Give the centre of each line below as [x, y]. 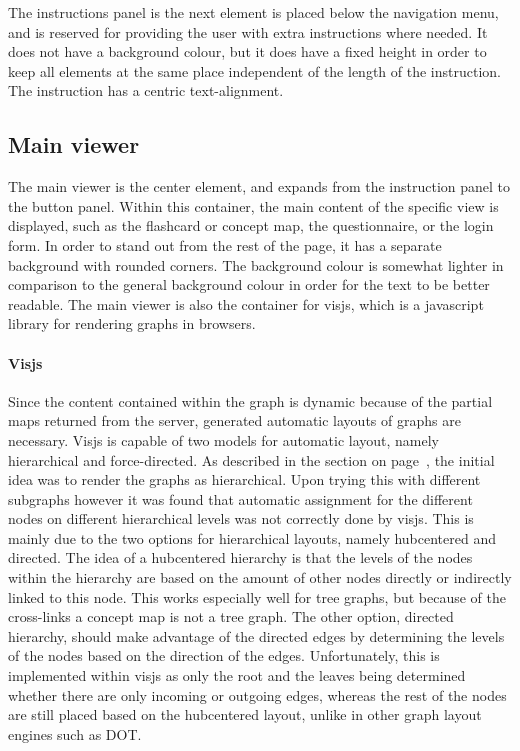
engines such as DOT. [75, 733]
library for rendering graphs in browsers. [132, 323]
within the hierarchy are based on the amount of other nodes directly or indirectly [260, 577]
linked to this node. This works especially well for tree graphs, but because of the [257, 596]
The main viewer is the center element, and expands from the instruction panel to [259, 186]
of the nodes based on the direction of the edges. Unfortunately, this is [224, 655]
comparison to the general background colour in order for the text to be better [249, 284]
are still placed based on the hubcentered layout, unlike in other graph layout [245, 714]
